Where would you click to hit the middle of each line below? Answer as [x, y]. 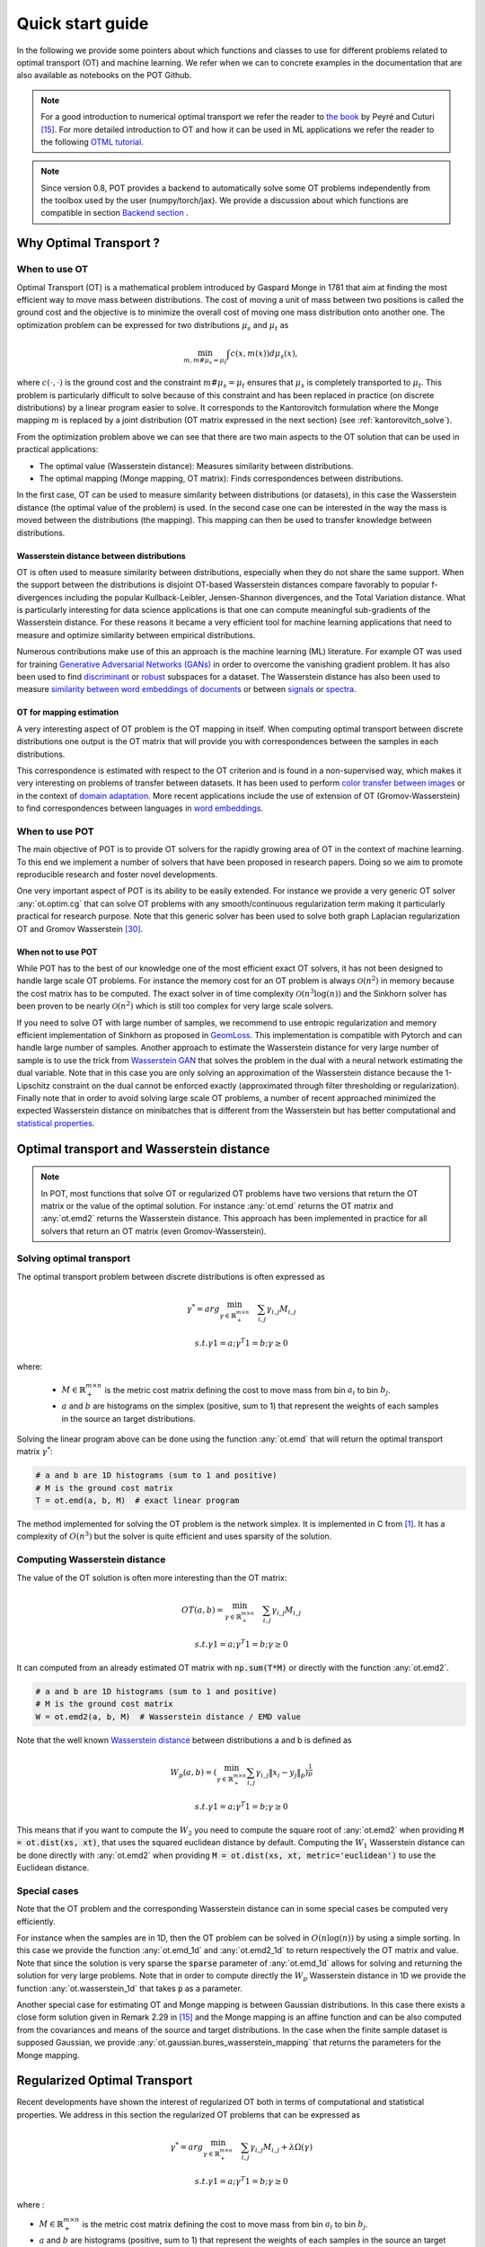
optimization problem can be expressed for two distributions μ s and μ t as [153, 326]
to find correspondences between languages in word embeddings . [140, 808]
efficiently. [36, 1921]
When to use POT [55, 831]
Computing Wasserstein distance [91, 1559]
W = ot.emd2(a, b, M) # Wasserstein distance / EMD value [168, 1716]
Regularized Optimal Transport [105, 2081]
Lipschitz [34, 1085]
